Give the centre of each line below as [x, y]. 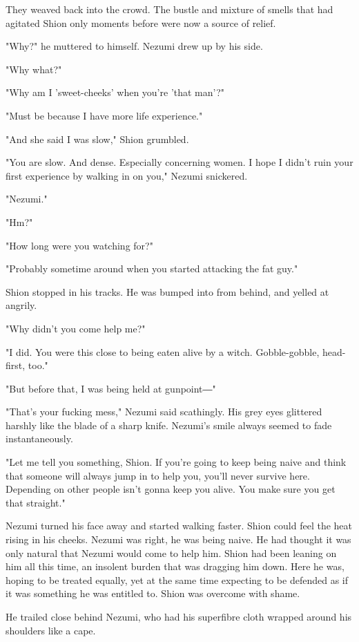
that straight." [36, 502]
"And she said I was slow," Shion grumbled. [97, 139]
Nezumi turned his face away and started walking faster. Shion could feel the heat [179, 526]
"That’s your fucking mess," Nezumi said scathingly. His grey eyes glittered [164, 412]
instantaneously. [39, 438]
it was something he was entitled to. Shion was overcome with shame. [153, 593]
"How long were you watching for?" [79, 245]
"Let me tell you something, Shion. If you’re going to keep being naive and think [176, 462]
